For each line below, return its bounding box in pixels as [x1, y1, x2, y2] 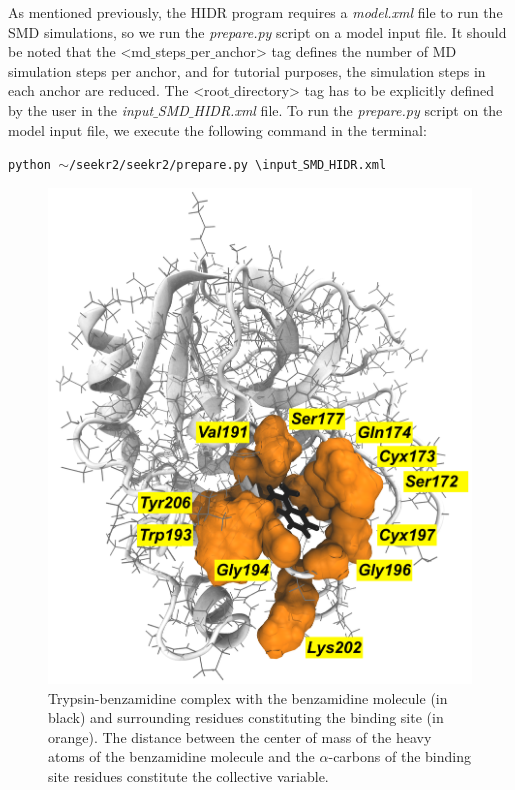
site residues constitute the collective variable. [48, 765, 329, 786]
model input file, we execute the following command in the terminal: [8, 119, 427, 140]
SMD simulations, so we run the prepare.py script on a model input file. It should [8, 21, 507, 42]
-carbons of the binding [328, 746, 471, 767]
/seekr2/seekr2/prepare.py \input [68, 158, 299, 173]
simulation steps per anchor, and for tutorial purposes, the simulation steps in [8, 60, 486, 81]
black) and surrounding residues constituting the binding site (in [48, 707, 444, 728]
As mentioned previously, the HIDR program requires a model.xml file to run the [8, 2, 503, 22]
